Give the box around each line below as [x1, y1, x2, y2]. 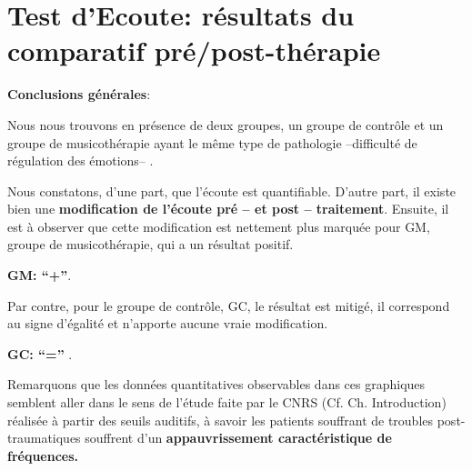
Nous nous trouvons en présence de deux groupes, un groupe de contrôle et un [7, 115, 444, 134]
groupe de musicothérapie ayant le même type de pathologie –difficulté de [7, 133, 417, 152]
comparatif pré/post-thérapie [7, 32, 381, 69]
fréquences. [7, 446, 79, 465]
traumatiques [7, 428, 81, 447]
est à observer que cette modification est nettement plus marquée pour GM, [7, 216, 430, 235]
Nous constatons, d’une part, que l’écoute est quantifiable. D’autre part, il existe [7, 181, 457, 200]
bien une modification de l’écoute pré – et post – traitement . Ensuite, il [7, 199, 449, 218]
